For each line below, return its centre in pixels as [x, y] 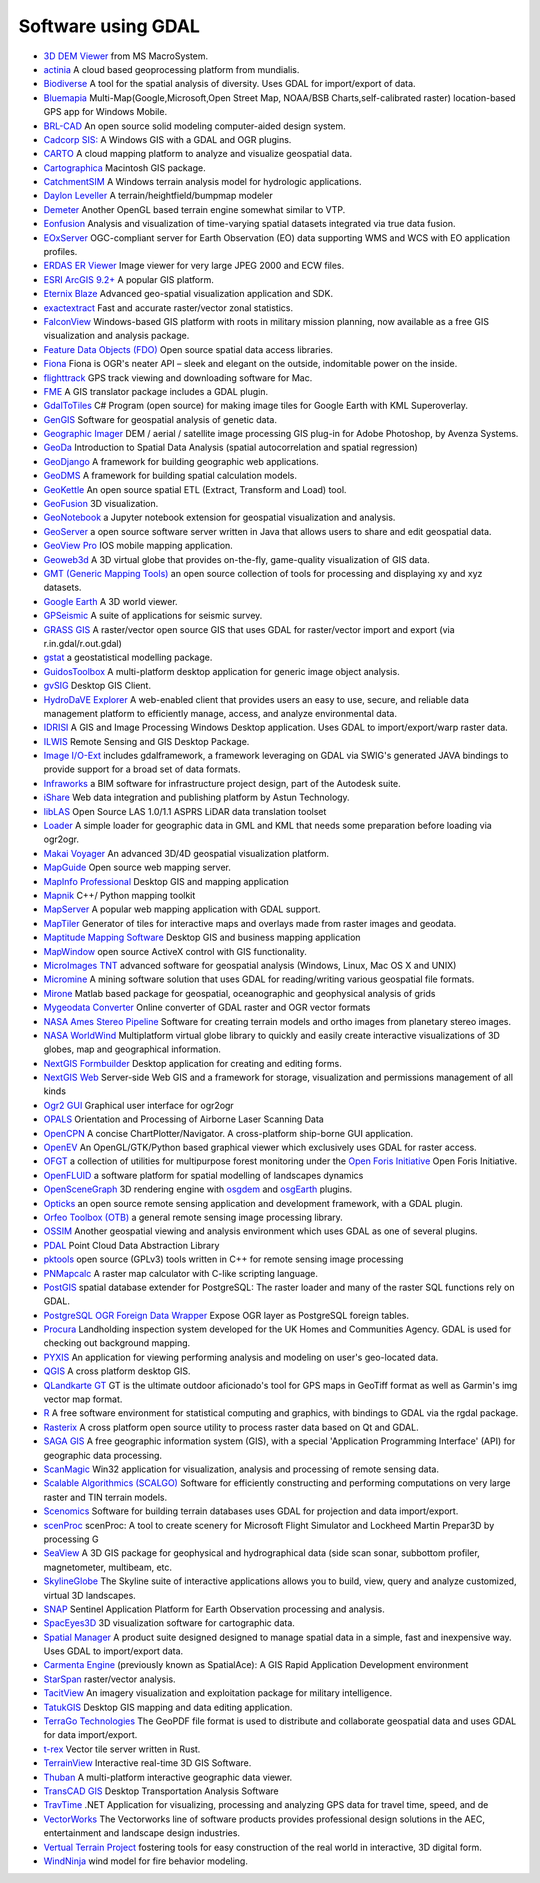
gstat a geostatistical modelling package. [128, 657]
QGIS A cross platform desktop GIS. [117, 1371]
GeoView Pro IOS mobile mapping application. [138, 546]
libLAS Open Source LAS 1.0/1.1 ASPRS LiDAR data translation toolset [185, 811]
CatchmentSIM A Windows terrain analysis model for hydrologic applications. [202, 182]
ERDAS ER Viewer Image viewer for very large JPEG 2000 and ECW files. [194, 266]
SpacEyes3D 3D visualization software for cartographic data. [169, 1623]
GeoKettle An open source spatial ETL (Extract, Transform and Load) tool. [195, 489]
